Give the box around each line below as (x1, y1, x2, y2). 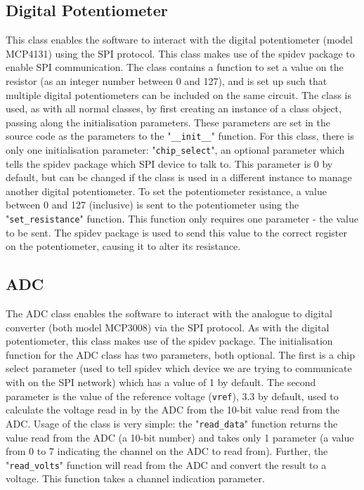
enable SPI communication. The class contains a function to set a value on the (6, 60, 344, 74)
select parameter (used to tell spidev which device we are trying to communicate (6, 361, 352, 376)
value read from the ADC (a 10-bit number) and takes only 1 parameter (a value (6, 430, 354, 444)
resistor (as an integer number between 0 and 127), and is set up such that (6, 73, 327, 88)
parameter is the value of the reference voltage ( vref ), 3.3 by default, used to (6, 388, 339, 403)
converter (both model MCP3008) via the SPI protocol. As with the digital (6, 319, 330, 334)
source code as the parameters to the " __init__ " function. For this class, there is (6, 128, 354, 143)
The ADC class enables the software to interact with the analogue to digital (6, 306, 332, 321)
